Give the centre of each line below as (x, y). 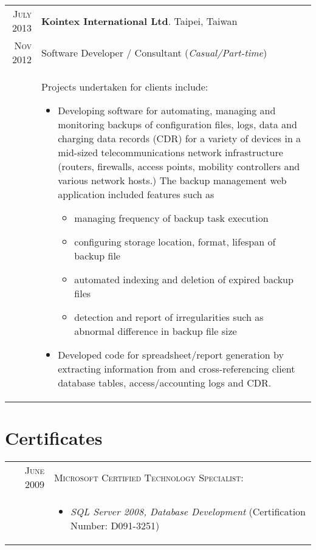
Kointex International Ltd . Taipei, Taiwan (139, 21)
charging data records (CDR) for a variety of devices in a (180, 138)
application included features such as (136, 194)
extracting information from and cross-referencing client (177, 369)
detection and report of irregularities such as (169, 317)
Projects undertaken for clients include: (125, 87)
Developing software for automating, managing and (167, 110)
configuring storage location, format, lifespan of (175, 242)
